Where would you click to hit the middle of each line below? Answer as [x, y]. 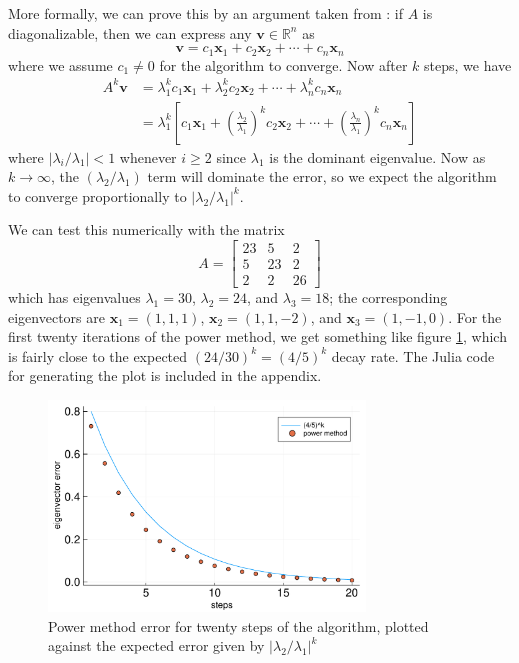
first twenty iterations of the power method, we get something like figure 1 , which [257, 336]
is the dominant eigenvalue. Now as [377, 156]
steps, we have [468, 64]
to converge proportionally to [97, 195]
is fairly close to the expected [98, 355]
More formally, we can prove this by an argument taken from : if [205, 13]
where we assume [60, 64]
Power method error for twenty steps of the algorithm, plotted [238, 625]
